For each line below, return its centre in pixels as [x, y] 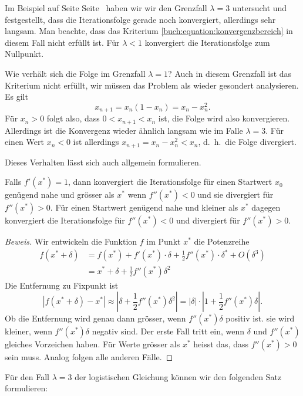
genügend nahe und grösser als [60, 194]
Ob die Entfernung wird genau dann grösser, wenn [95, 318]
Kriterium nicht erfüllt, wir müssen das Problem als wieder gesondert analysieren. [152, 85]
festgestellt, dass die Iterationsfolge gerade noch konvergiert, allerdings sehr [140, 19]
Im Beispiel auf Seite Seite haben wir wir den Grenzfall [106, 8]
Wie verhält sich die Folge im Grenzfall [75, 73]
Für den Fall [27, 376]
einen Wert [24, 142]
